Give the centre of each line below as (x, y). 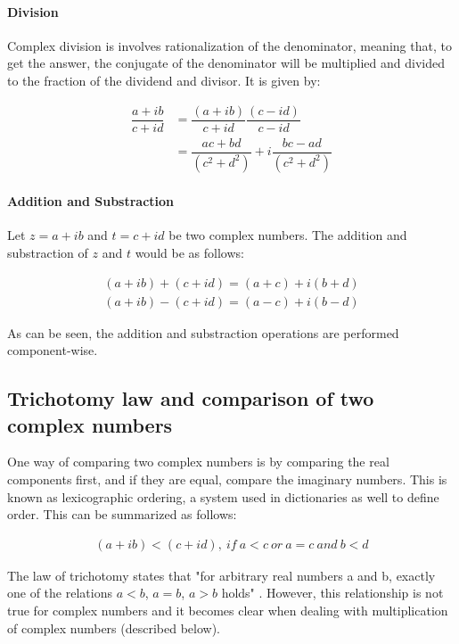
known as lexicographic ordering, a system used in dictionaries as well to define (223, 496)
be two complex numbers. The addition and (288, 235)
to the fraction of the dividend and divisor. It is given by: (164, 80)
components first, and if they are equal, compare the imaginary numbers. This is (227, 479)
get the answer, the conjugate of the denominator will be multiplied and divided (226, 63)
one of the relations (60, 593)
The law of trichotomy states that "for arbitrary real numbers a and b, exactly (221, 575)
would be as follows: (189, 252)
